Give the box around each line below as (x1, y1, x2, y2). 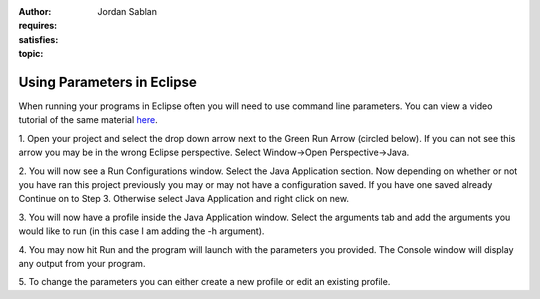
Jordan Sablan (97, 6, 158, 17)
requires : (18, 20, 58, 32)
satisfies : (18, 33, 59, 45)
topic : (18, 48, 44, 60)
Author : (18, 6, 52, 17)
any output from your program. (18, 257, 146, 269)
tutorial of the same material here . (18, 114, 159, 126)
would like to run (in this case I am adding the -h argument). (18, 225, 265, 237)
